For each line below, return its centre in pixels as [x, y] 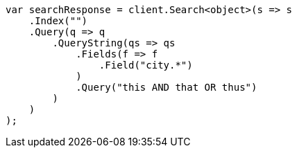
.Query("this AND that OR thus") [167, 87]
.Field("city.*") [146, 65]
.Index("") [58, 21]
